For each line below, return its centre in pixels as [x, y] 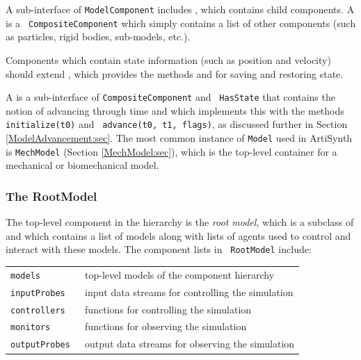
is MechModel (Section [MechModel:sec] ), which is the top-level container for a [171, 151]
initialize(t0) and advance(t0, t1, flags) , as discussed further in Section [177, 124]
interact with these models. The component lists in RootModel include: [159, 249]
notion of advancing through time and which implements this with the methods [175, 110]
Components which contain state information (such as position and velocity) [168, 59]
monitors [31, 328]
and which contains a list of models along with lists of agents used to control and [178, 235]
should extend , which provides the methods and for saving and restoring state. [175, 73]
